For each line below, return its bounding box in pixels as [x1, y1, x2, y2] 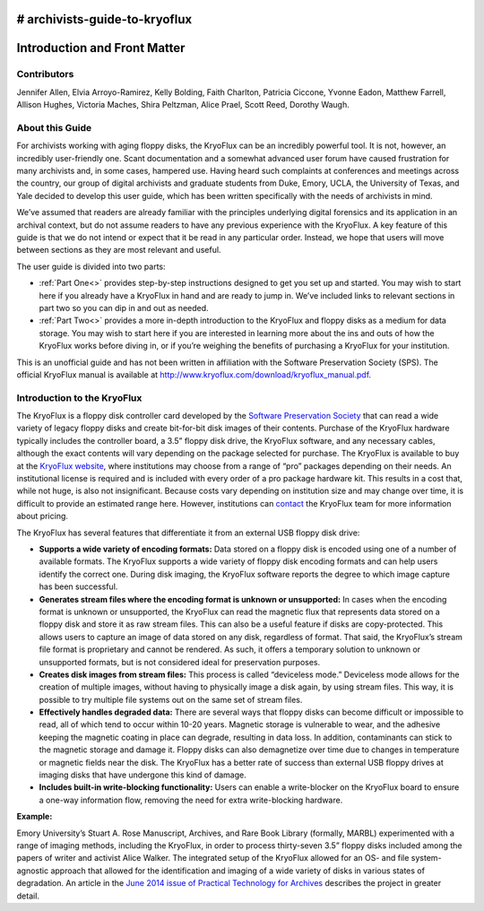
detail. [16, 890, 40, 901]
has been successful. [39, 581, 118, 592]
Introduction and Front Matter [16, 40, 186, 56]
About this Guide [16, 121, 92, 134]
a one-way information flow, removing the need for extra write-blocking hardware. [39, 794, 343, 805]
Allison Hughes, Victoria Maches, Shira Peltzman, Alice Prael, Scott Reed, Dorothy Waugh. [16, 100, 350, 110]
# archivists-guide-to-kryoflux [16, 12, 193, 27]
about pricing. [16, 511, 69, 522]
